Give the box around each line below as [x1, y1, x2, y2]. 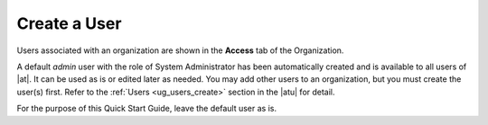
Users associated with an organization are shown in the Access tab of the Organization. [16, 45, 344, 56]
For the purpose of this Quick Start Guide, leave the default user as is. [16, 103, 277, 114]
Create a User [16, 13, 122, 33]
